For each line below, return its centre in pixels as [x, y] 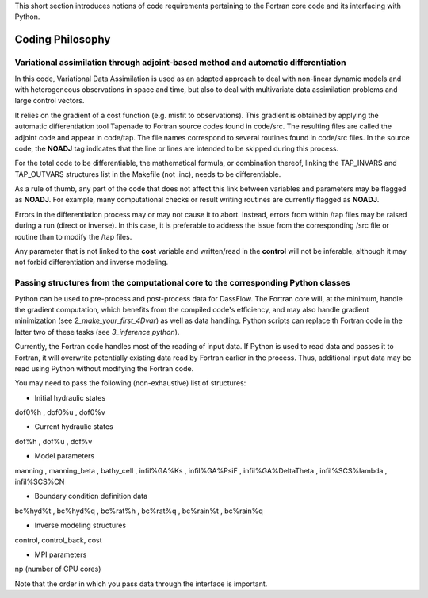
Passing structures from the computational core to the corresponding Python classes [182, 283]
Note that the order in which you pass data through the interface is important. [141, 584]
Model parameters [65, 456]
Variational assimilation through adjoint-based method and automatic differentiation [180, 63]
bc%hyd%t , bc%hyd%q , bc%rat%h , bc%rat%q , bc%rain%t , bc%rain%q [139, 511]
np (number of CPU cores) [58, 569]
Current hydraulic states [74, 427]
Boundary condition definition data [91, 496]
